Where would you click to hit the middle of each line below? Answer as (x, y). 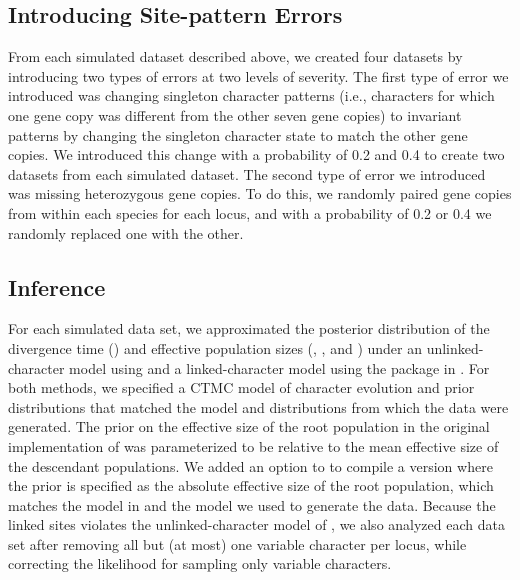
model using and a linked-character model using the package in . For (279, 367)
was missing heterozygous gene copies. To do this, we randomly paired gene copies (260, 193)
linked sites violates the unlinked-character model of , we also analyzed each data (256, 524)
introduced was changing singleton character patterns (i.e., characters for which (251, 95)
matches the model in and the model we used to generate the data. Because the (252, 504)
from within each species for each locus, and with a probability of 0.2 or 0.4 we (250, 212)
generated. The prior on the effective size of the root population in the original (249, 426)
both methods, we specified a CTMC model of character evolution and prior (241, 387)
